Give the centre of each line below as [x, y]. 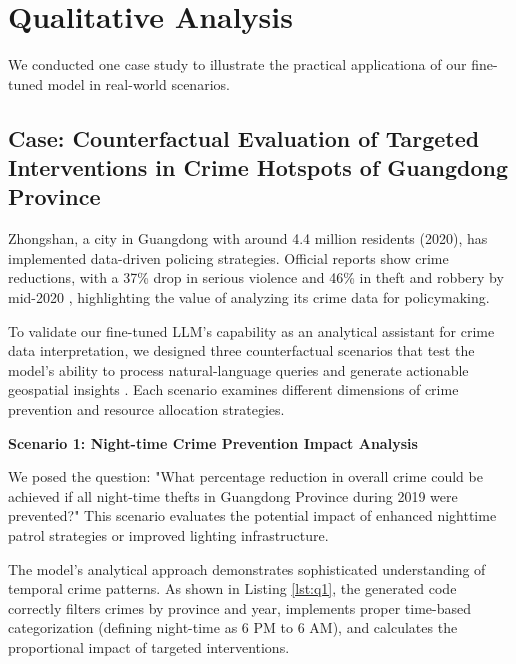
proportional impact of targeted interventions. [149, 646]
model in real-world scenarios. [138, 83]
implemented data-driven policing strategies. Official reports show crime [228, 257]
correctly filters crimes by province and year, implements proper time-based [239, 607]
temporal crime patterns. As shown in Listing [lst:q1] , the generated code [232, 588]
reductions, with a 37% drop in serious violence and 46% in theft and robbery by [256, 277]
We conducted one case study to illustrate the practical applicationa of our [237, 64]
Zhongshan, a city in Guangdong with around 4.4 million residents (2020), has [248, 238]
